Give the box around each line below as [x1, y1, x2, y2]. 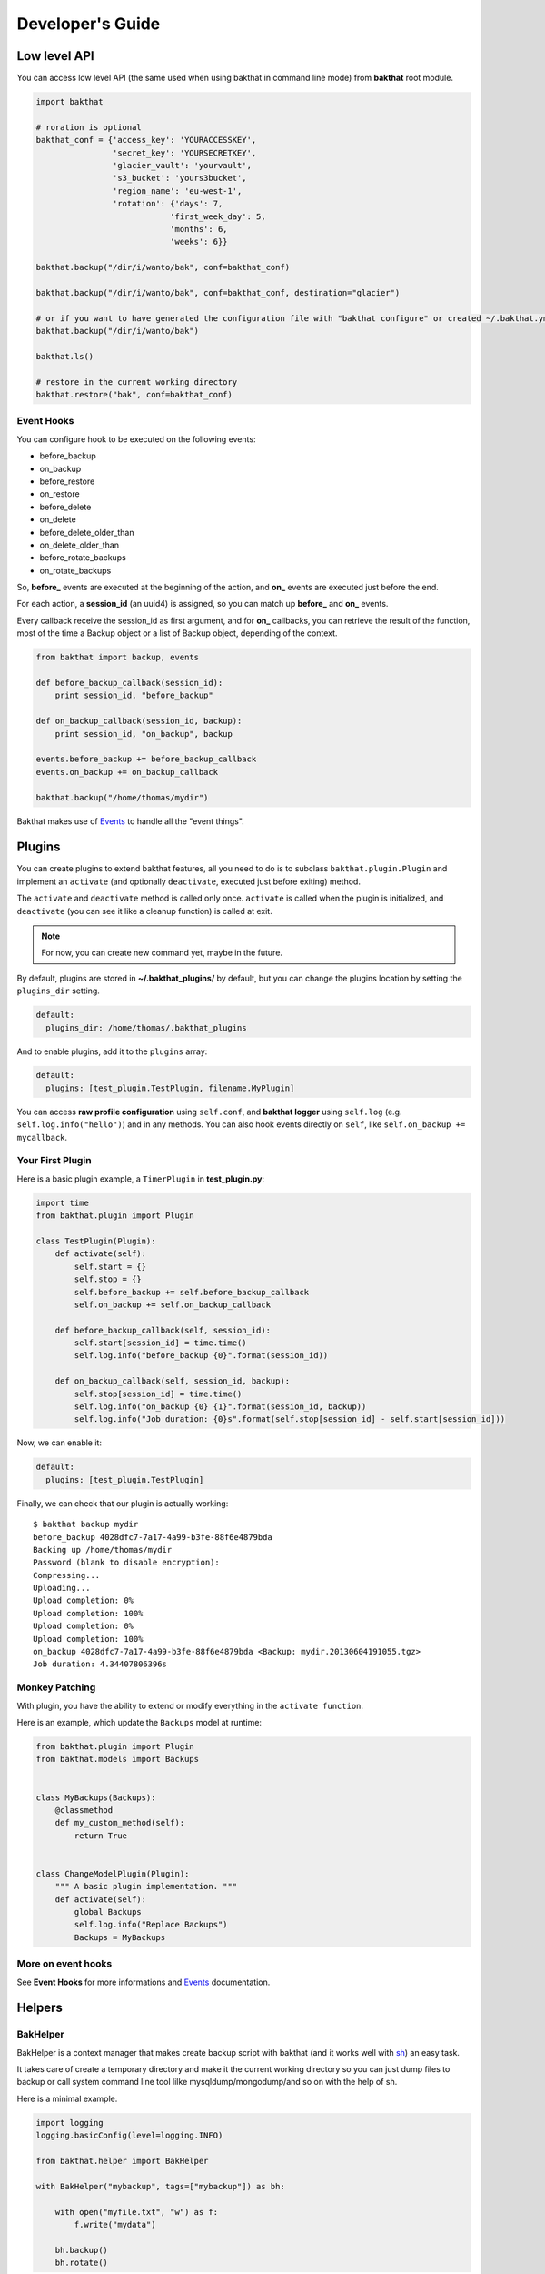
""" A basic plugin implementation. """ [54, 1881, 238, 1892]
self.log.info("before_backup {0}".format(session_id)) [74, 1351, 329, 1361]
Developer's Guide [16, 14, 161, 34]
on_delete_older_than [39, 539, 120, 550]
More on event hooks [16, 1957, 113, 1970]
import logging [35, 2118, 104, 2128]
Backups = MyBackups [74, 1932, 166, 1942]
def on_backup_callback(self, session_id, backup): [54, 1376, 291, 1386]
